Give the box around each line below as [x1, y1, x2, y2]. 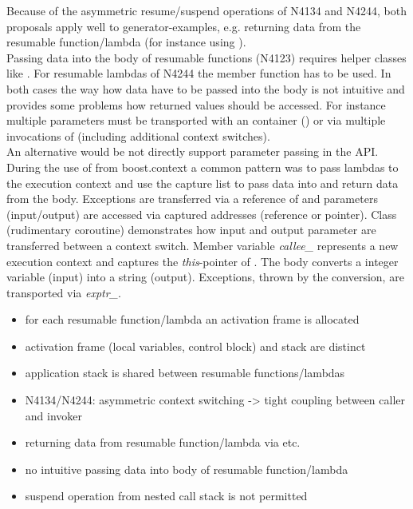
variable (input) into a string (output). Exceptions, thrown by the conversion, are [6, 268, 404, 285]
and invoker [25, 407, 83, 424]
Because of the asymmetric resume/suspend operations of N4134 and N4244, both [6, 2, 407, 18]
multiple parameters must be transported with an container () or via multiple [6, 112, 386, 129]
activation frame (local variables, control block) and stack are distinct [25, 337, 366, 354]
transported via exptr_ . [6, 284, 121, 300]
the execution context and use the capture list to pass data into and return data [6, 174, 399, 191]
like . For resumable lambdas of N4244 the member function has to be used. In [6, 65, 391, 82]
